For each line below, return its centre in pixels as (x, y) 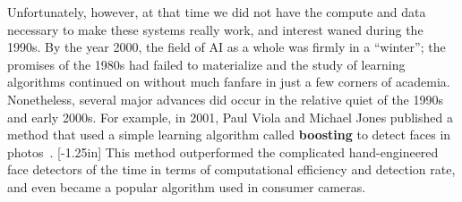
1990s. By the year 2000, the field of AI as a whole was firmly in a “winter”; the (227, 47)
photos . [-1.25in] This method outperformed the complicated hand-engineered (223, 151)
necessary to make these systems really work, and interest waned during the (215, 29)
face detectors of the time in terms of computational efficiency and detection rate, (231, 169)
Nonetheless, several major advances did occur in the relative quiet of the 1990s (226, 99)
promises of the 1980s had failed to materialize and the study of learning (206, 64)
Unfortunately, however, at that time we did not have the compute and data (217, 12)
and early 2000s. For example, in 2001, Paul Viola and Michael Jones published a (230, 117)
